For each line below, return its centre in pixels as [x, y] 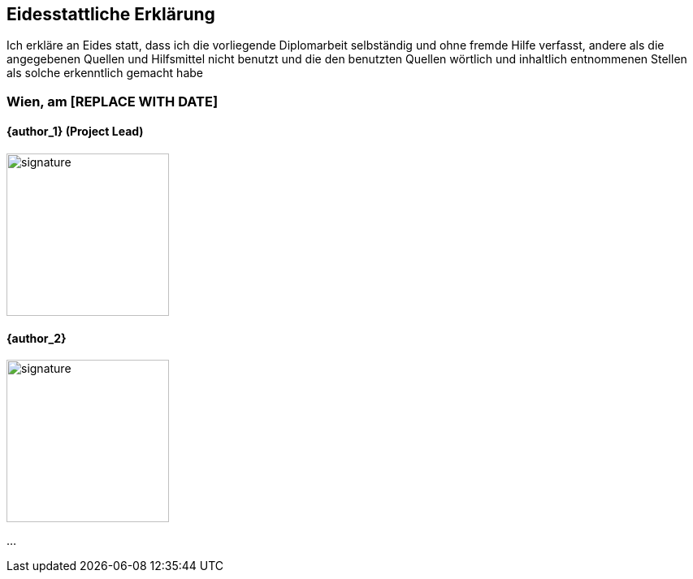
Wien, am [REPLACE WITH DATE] [113, 101]
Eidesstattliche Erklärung [111, 14]
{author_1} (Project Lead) [75, 132]
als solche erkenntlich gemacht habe [105, 73]
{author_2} [37, 338]
